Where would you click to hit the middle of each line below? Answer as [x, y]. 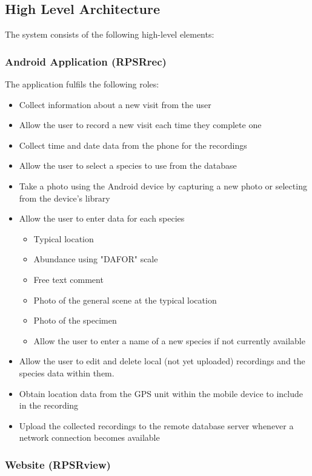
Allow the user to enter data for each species [102, 218]
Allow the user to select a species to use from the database [128, 165]
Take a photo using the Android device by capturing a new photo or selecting [163, 185]
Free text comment [68, 279]
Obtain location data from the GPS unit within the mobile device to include [161, 393]
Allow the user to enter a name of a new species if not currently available [169, 340]
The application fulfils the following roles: [82, 84]
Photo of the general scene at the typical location [125, 300]
